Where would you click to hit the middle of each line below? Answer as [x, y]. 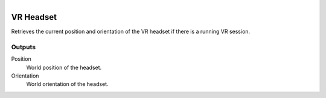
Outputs [24, 47]
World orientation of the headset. [67, 84]
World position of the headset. [64, 67]
